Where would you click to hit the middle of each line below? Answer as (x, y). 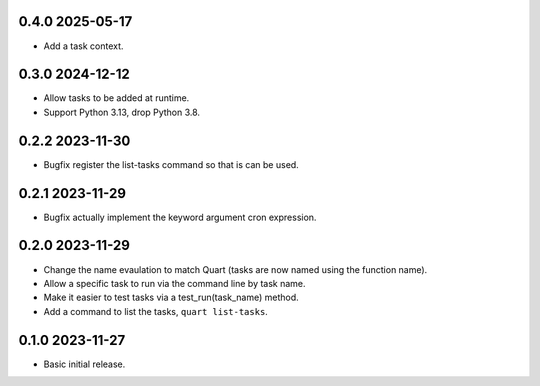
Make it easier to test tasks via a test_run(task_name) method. (171, 297)
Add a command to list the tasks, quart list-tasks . (156, 311)
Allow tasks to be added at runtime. (116, 98)
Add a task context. (83, 46)
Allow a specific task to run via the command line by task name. (174, 283)
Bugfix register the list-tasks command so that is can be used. (171, 164)
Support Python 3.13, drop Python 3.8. (121, 112)
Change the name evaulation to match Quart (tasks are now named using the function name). (235, 269)
